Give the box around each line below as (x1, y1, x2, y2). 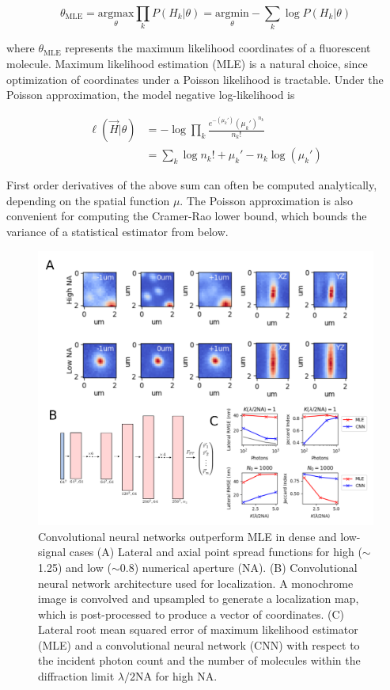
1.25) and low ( (38, 558, 112, 575)
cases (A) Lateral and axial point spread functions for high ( (69, 543, 362, 560)
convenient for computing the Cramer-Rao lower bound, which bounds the (6, 208, 367, 224)
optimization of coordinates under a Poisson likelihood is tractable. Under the (6, 71, 384, 87)
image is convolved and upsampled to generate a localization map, (38, 590, 359, 607)
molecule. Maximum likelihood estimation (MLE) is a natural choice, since (6, 55, 368, 71)
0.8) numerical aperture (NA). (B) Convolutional (119, 558, 358, 575)
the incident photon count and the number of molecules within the (38, 652, 361, 669)
